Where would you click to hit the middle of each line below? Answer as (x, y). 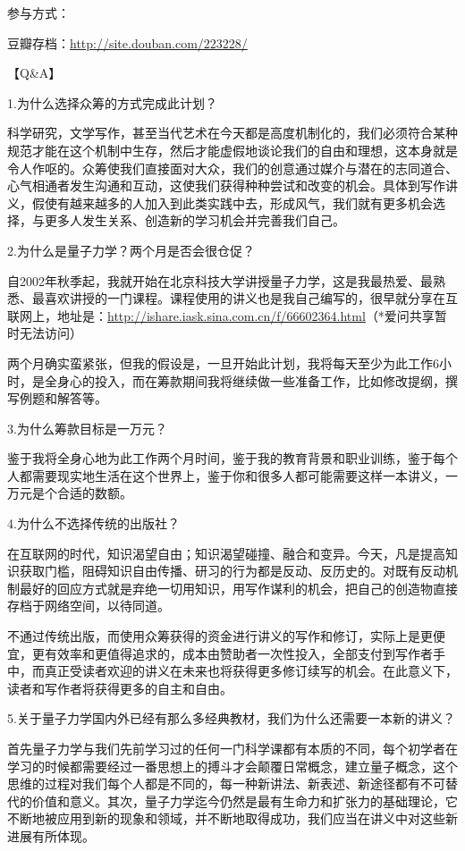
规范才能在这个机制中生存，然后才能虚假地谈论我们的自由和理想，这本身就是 (232, 150)
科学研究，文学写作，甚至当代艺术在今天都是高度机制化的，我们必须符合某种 (232, 133)
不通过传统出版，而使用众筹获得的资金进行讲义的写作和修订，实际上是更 (220, 636)
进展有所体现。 (51, 835)
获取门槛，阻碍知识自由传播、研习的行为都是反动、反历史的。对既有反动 (232, 571)
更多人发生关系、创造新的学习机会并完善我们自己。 (194, 220)
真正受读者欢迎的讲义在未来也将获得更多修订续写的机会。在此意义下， (251, 671)
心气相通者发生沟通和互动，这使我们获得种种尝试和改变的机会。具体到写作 (226, 185)
